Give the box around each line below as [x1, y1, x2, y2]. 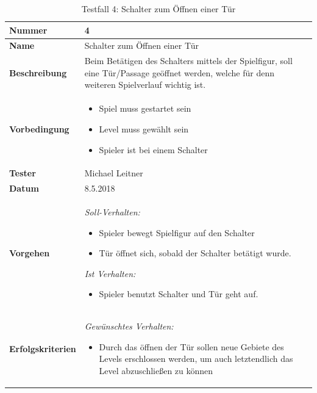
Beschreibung [9, 66, 67, 79]
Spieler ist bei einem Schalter [99, 143, 208, 156]
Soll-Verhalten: [84, 206, 140, 218]
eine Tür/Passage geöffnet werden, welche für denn [84, 66, 274, 79]
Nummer [9, 23, 48, 36]
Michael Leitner [84, 167, 143, 179]
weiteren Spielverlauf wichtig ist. [84, 78, 206, 91]
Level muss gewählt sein [99, 122, 189, 135]
